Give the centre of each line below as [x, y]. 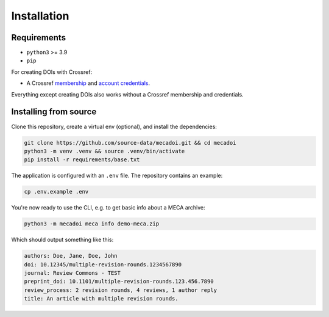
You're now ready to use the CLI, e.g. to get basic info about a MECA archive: [108, 208]
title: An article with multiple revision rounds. [101, 299]
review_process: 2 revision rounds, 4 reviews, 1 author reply [121, 290]
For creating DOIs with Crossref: [52, 72]
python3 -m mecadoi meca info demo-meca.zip [92, 224]
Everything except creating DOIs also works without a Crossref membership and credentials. [127, 94]
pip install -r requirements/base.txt [82, 160]
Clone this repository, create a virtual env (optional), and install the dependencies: [114, 126]
